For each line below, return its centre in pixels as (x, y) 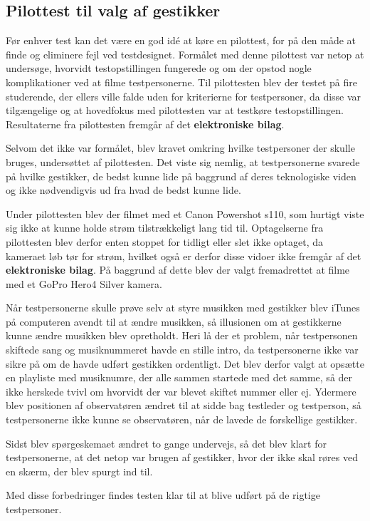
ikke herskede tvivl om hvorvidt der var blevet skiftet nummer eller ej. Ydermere (181, 391)
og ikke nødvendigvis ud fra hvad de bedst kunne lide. (123, 190)
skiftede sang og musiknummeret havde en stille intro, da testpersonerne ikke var (182, 350)
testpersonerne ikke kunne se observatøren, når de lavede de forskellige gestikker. (182, 419)
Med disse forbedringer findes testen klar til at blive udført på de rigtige (163, 495)
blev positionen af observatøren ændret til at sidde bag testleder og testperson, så (184, 405)
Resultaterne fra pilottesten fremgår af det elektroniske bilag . (145, 124)
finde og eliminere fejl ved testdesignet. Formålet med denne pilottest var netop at (185, 54)
